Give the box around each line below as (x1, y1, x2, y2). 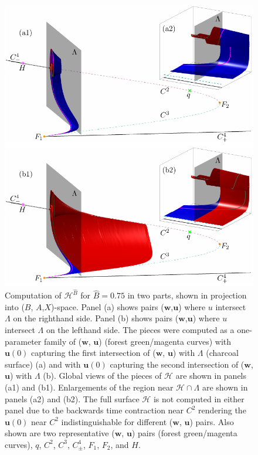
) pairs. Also (189, 415, 234, 427)
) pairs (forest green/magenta (131, 427, 237, 439)
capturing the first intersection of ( (31, 347, 156, 359)
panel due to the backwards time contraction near (5, 404, 184, 416)
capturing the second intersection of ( (110, 358, 245, 370)
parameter (5, 335, 42, 347)
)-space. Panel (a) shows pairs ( (51, 300, 164, 313)
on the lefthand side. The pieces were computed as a (46, 323, 235, 335)
